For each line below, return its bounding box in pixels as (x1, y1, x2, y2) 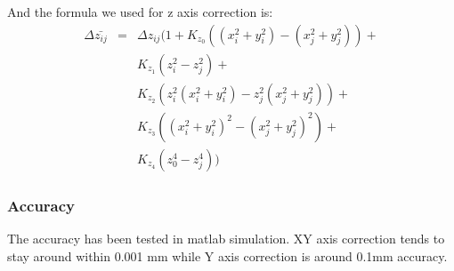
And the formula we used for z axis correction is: (7, 3, 273, 20)
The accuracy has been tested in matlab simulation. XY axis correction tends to (7, 228, 445, 247)
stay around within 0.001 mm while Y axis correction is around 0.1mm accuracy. (7, 246, 448, 265)
